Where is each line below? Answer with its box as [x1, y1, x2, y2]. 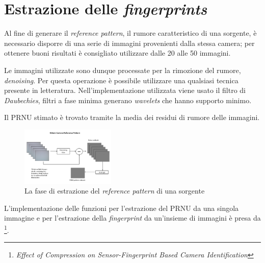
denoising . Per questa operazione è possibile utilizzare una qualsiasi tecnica [4, 75, 238, 85]
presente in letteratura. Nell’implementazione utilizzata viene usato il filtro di [4, 85, 246, 95]
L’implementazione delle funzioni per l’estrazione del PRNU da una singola [4, 202, 239, 213]
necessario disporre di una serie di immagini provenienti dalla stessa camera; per [4, 37, 255, 48]
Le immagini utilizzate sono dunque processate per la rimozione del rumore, [4, 64, 241, 75]
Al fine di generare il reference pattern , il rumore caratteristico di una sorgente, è [4, 28, 257, 38]
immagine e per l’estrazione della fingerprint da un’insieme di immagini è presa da [4, 212, 261, 223]
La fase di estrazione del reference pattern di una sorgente [24, 185, 205, 196]
